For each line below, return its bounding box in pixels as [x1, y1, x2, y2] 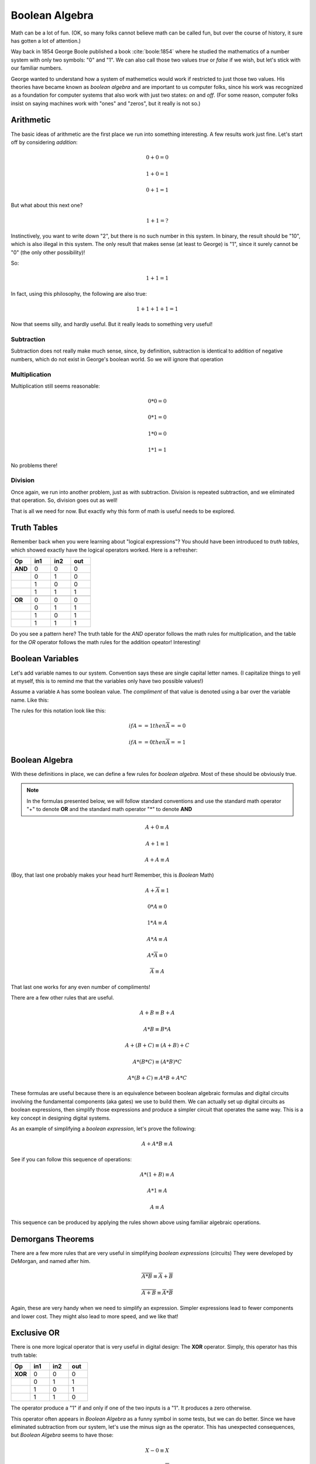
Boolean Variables [11, 654, 79, 664]
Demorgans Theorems [11, 1234, 94, 1244]
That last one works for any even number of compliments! [11, 983, 150, 990]
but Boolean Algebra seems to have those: [11, 1432, 114, 1439]
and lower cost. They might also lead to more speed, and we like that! [11, 1312, 178, 1320]
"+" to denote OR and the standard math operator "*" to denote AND [26, 805, 193, 812]
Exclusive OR [11, 1328, 60, 1338]
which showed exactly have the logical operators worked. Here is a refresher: [11, 546, 198, 553]
